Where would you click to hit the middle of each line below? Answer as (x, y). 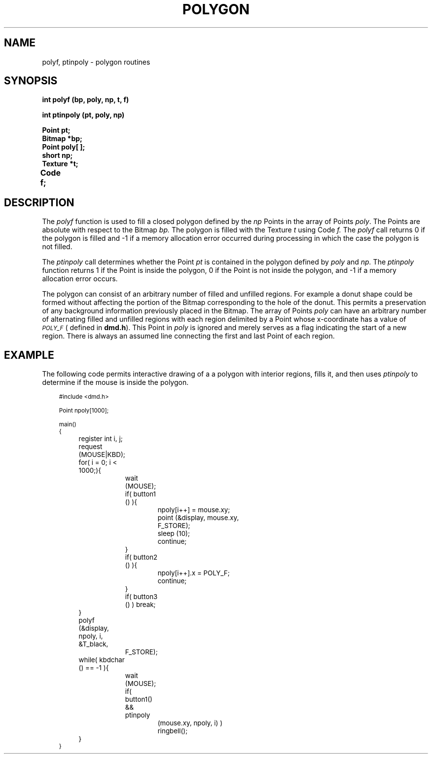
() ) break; (140, 605)
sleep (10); (174, 534)
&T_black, (93, 644)
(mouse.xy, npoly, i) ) (190, 723)
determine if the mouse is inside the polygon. (115, 382)
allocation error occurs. (80, 279)
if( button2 (141, 557)
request (90, 447)
